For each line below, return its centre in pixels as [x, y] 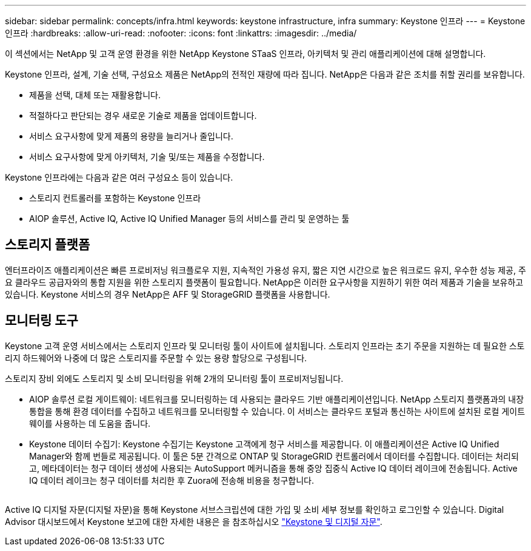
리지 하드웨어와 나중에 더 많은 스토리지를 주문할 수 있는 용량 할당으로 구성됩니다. [156, 358]
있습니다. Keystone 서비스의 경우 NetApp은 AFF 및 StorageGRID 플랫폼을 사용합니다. [168, 294]
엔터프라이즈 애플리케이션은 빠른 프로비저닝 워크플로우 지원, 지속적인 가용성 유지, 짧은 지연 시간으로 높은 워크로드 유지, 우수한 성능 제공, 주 [265, 270]
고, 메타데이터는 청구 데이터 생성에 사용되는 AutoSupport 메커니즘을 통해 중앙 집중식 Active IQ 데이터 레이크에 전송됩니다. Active [273, 468]
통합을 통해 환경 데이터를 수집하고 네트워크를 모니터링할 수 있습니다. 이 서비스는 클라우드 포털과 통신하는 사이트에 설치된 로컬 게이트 [277, 411]
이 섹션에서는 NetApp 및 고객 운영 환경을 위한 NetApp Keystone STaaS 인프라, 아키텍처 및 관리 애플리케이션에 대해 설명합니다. [245, 54]
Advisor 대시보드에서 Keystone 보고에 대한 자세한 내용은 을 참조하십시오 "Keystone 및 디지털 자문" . [194, 521]
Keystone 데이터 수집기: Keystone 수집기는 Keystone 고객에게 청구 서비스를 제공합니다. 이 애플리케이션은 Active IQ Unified [264, 444]
